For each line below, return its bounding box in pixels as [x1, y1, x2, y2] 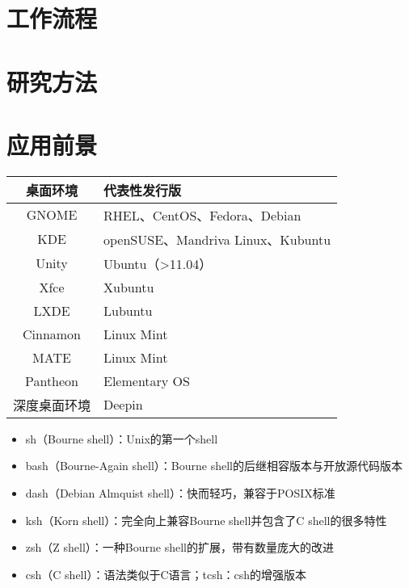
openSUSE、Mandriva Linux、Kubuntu [103, 229, 331, 249]
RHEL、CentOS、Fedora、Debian [103, 205, 301, 225]
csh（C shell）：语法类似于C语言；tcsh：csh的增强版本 [25, 565, 306, 582]
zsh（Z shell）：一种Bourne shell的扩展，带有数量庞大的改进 [25, 539, 334, 556]
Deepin [103, 395, 143, 414]
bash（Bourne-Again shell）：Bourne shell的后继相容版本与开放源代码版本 [25, 457, 403, 474]
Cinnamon [22, 324, 82, 343]
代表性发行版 [103, 180, 182, 199]
